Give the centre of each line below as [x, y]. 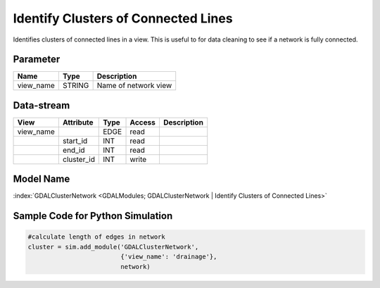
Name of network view [134, 86]
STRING [76, 86]
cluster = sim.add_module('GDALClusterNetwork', [113, 247]
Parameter [37, 60]
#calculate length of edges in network [96, 237]
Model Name [42, 179]
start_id [75, 141]
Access [143, 122]
